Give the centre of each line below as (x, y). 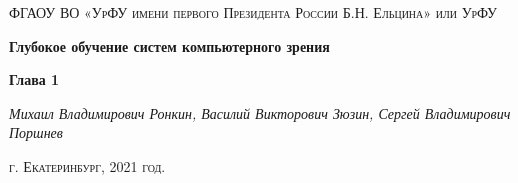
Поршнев (36, 132)
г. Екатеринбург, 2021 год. (87, 165)
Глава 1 (34, 79)
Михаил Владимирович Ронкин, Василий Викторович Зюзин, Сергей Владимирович (260, 112)
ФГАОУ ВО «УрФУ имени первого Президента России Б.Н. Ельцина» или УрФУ (253, 12)
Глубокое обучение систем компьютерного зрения (169, 45)
